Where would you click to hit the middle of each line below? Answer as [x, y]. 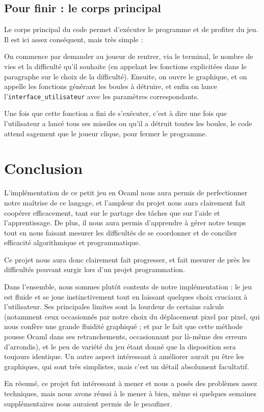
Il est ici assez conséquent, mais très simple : [74, 39]
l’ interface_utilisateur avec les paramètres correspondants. [102, 96]
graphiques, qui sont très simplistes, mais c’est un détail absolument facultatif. [127, 366]
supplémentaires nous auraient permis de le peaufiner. [88, 403]
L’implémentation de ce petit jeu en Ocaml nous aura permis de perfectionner [126, 193]
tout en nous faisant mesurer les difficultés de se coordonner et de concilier [121, 232]
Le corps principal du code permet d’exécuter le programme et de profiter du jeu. [131, 29]
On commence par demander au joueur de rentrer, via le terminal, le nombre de [129, 56]
